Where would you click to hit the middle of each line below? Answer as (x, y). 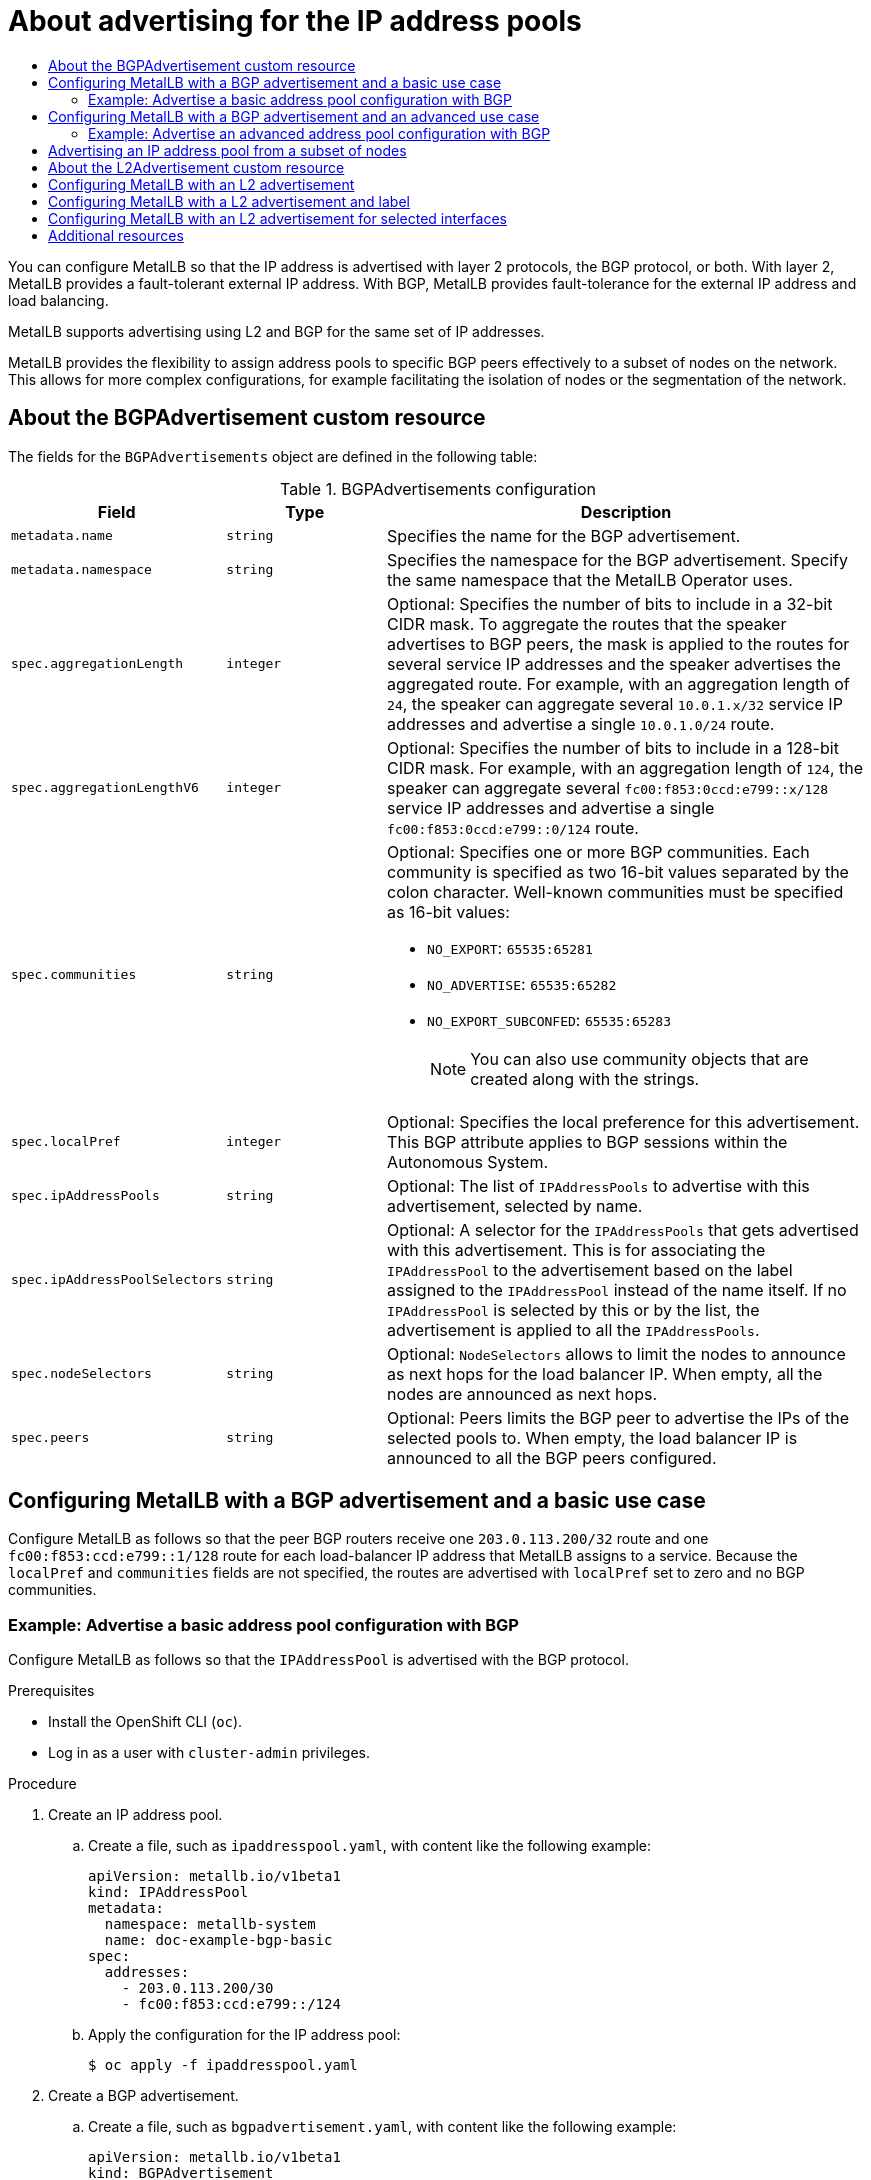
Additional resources (116, 235)
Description (626, 511)
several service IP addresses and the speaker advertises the (614, 663)
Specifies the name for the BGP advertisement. (564, 535)
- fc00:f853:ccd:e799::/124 (231, 2004)
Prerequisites (51, 1691)
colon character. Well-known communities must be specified (615, 891)
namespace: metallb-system (210, 1924)
